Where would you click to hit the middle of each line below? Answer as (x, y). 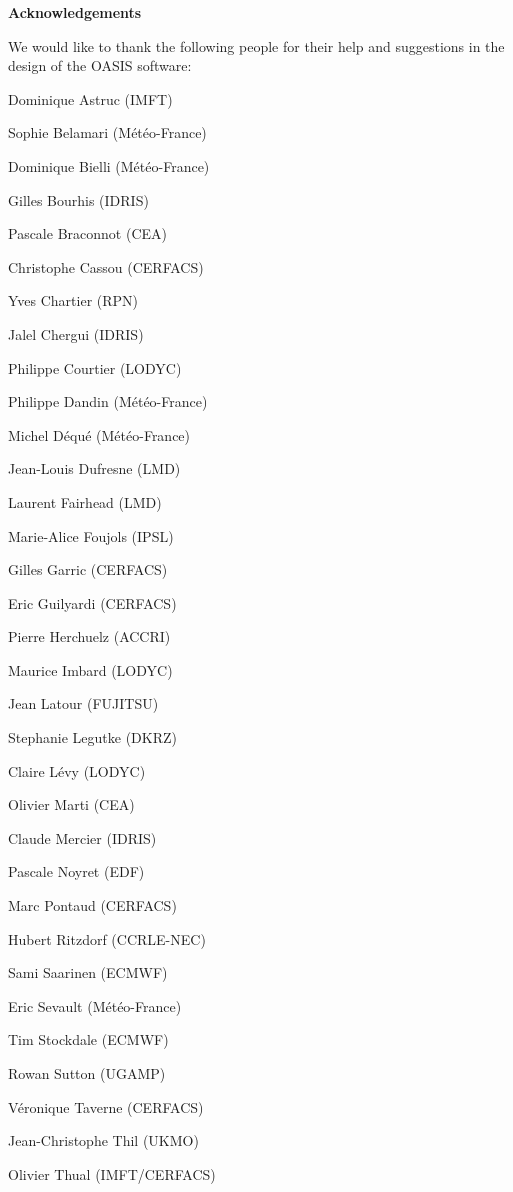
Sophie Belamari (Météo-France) (107, 132)
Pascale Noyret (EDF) (76, 871)
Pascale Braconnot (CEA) (87, 233)
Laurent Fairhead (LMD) (85, 501)
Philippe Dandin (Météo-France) (108, 401)
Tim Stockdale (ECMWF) (88, 1039)
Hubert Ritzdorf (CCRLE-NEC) (107, 938)
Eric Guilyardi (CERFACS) (92, 602)
